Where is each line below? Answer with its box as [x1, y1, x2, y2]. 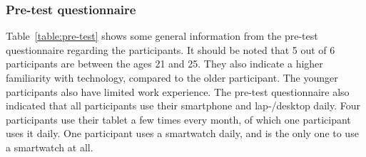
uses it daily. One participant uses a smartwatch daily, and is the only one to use [6, 126, 359, 141]
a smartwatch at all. [6, 139, 93, 154]
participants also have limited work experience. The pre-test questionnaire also [6, 84, 350, 99]
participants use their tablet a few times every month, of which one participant [6, 112, 351, 126]
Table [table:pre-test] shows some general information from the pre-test [6, 28, 318, 43]
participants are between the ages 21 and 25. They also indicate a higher [6, 56, 323, 71]
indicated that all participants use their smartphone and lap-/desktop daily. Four [6, 98, 360, 113]
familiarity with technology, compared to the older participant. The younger [6, 70, 338, 85]
